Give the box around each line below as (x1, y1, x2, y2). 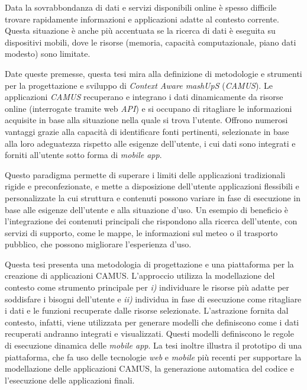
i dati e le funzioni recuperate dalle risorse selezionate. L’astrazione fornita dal (5, 304, 289, 317)
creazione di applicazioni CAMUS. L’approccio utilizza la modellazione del (5, 269, 275, 282)
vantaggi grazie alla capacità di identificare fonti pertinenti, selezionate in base (5, 125, 289, 137)
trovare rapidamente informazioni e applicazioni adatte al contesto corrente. (5, 12, 279, 25)
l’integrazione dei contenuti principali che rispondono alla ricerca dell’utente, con (5, 215, 298, 227)
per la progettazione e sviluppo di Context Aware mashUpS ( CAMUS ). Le (5, 79, 273, 91)
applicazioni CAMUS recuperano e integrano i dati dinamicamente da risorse (5, 91, 283, 103)
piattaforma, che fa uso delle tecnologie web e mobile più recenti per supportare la (5, 350, 302, 363)
